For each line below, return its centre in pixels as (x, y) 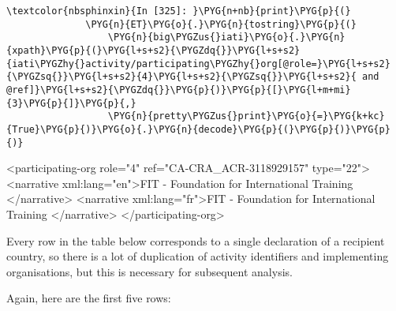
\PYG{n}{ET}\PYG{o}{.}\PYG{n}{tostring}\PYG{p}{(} (221, 24)
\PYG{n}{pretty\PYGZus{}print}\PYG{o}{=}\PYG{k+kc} (246, 116)
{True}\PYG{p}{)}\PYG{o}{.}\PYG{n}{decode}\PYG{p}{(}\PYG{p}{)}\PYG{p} (198, 129)
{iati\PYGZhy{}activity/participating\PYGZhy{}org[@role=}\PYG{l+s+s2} (198, 64)
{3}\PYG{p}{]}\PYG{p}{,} (71, 103)
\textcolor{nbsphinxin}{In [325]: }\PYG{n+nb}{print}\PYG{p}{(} (179, 11)
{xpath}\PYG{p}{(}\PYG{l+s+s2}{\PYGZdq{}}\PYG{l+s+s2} (153, 50)
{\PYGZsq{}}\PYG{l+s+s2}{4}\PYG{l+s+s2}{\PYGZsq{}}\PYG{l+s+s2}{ (181, 77)
